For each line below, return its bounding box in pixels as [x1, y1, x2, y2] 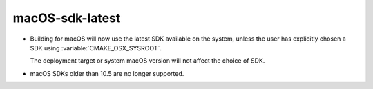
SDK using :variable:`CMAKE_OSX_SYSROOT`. [30, 43, 162, 52]
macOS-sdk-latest [12, 10, 121, 26]
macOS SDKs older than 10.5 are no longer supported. [30, 69, 184, 77]
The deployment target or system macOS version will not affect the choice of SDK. [30, 57, 265, 65]
